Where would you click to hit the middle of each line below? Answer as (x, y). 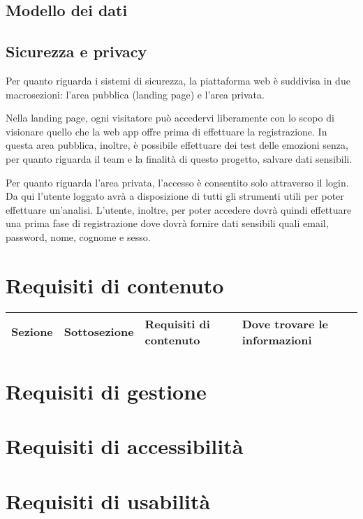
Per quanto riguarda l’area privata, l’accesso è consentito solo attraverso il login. (177, 182)
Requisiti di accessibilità (125, 446)
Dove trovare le (285, 323)
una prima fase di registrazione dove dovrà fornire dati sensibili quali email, (167, 223)
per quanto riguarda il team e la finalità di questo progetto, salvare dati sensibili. (179, 158)
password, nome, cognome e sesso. (78, 236)
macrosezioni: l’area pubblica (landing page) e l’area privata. (135, 94)
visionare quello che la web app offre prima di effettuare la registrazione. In (166, 131)
